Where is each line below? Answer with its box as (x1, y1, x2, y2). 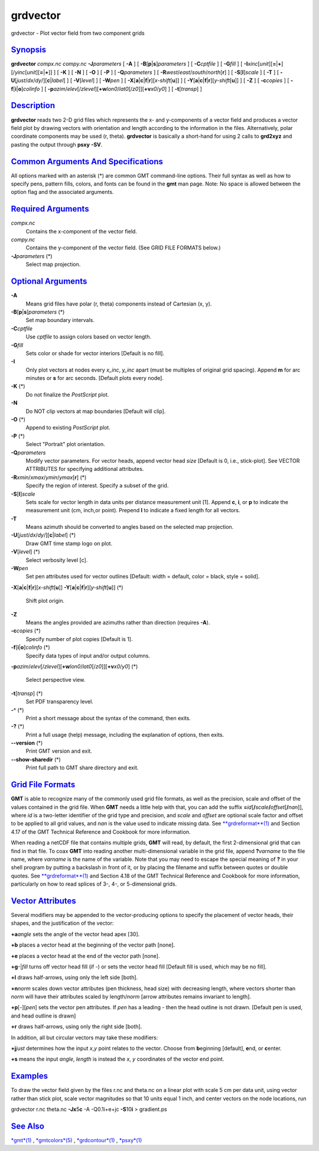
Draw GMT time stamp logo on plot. (25, 539, 112, 547)
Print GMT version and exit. (25, 747, 93, 755)
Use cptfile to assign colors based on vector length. (25, 333, 152, 340)
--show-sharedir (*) (11, 756, 61, 763)
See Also (11, 1121, 44, 1131)
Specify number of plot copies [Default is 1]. (25, 635, 133, 642)
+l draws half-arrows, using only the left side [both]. (11, 974, 138, 981)
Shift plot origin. (25, 597, 65, 604)
